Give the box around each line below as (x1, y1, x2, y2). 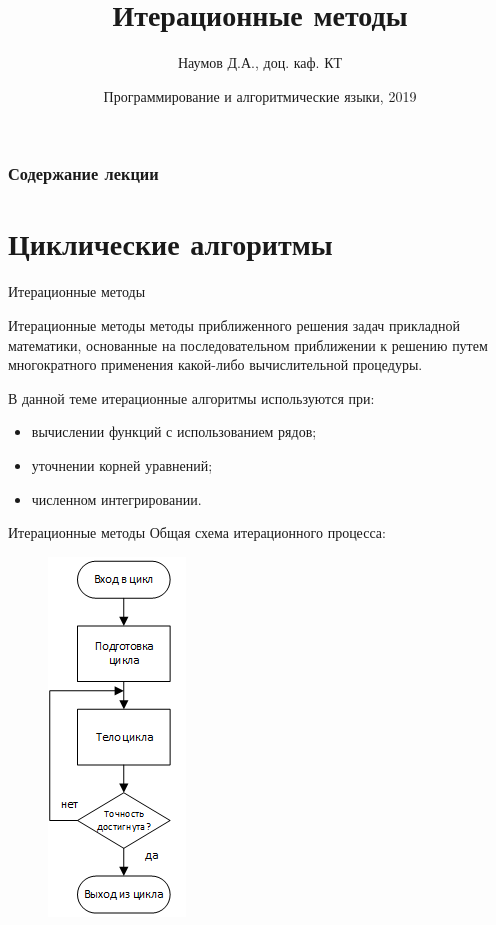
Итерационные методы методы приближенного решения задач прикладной (8, 314, 461, 335)
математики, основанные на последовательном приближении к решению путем (8, 334, 488, 355)
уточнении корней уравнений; (31, 454, 213, 475)
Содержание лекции (8, 161, 159, 186)
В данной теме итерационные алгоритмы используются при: (8, 387, 375, 408)
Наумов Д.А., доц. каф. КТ (177, 52, 343, 73)
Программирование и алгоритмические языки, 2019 (103, 85, 417, 106)
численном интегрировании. (31, 488, 202, 509)
